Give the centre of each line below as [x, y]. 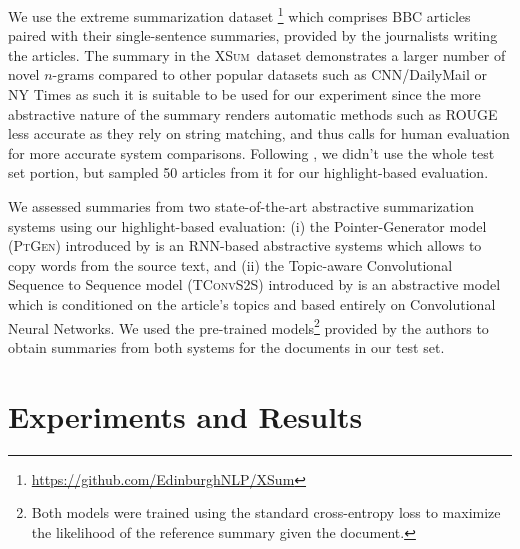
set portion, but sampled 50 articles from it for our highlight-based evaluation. [248, 172]
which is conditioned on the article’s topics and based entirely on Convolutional [252, 303]
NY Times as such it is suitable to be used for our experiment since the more [244, 94]
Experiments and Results [185, 415]
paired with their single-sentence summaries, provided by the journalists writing [253, 35]
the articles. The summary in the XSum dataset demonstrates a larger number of [257, 54]
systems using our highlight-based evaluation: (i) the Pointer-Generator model [247, 225]
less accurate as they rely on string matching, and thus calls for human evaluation [259, 133]
